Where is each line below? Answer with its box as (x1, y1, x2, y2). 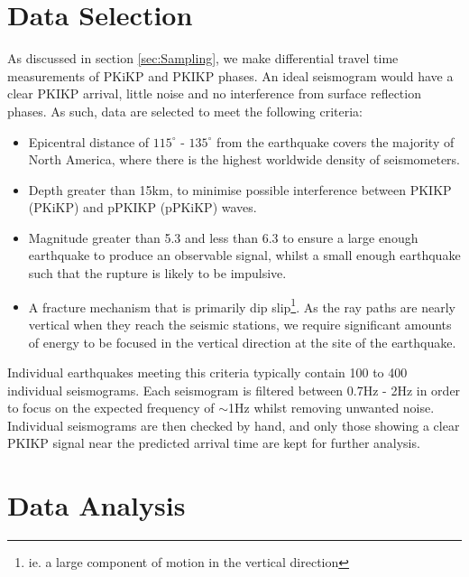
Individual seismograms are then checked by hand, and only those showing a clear (7, 415, 460, 434)
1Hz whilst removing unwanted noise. (228, 398, 435, 417)
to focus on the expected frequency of (7, 398, 215, 417)
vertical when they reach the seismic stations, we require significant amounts (28, 314, 452, 333)
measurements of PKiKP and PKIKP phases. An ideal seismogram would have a (7, 66, 454, 85)
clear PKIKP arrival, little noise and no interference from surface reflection (7, 84, 421, 103)
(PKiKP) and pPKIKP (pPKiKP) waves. (28, 198, 257, 217)
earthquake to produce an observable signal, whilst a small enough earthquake (28, 246, 461, 265)
